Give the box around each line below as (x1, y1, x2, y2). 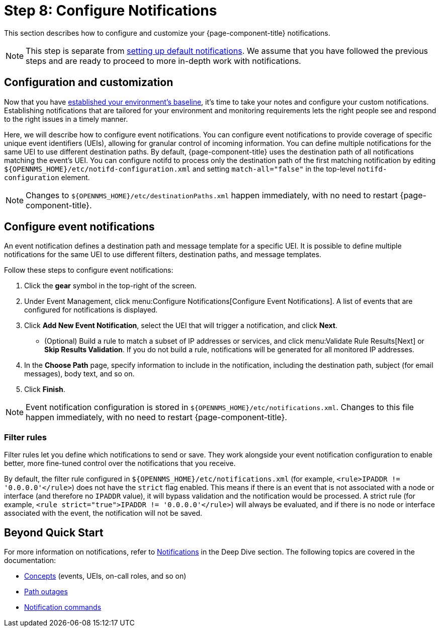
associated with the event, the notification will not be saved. (4, 509, 203, 518)
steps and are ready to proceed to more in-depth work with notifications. (26, 55, 301, 66)
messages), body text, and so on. (24, 369, 135, 378)
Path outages (24, 587, 68, 596)
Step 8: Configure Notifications (4, 2, 217, 19)
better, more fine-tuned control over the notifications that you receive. (4, 459, 236, 468)
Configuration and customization (4, 76, 173, 89)
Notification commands (24, 603, 102, 612)
